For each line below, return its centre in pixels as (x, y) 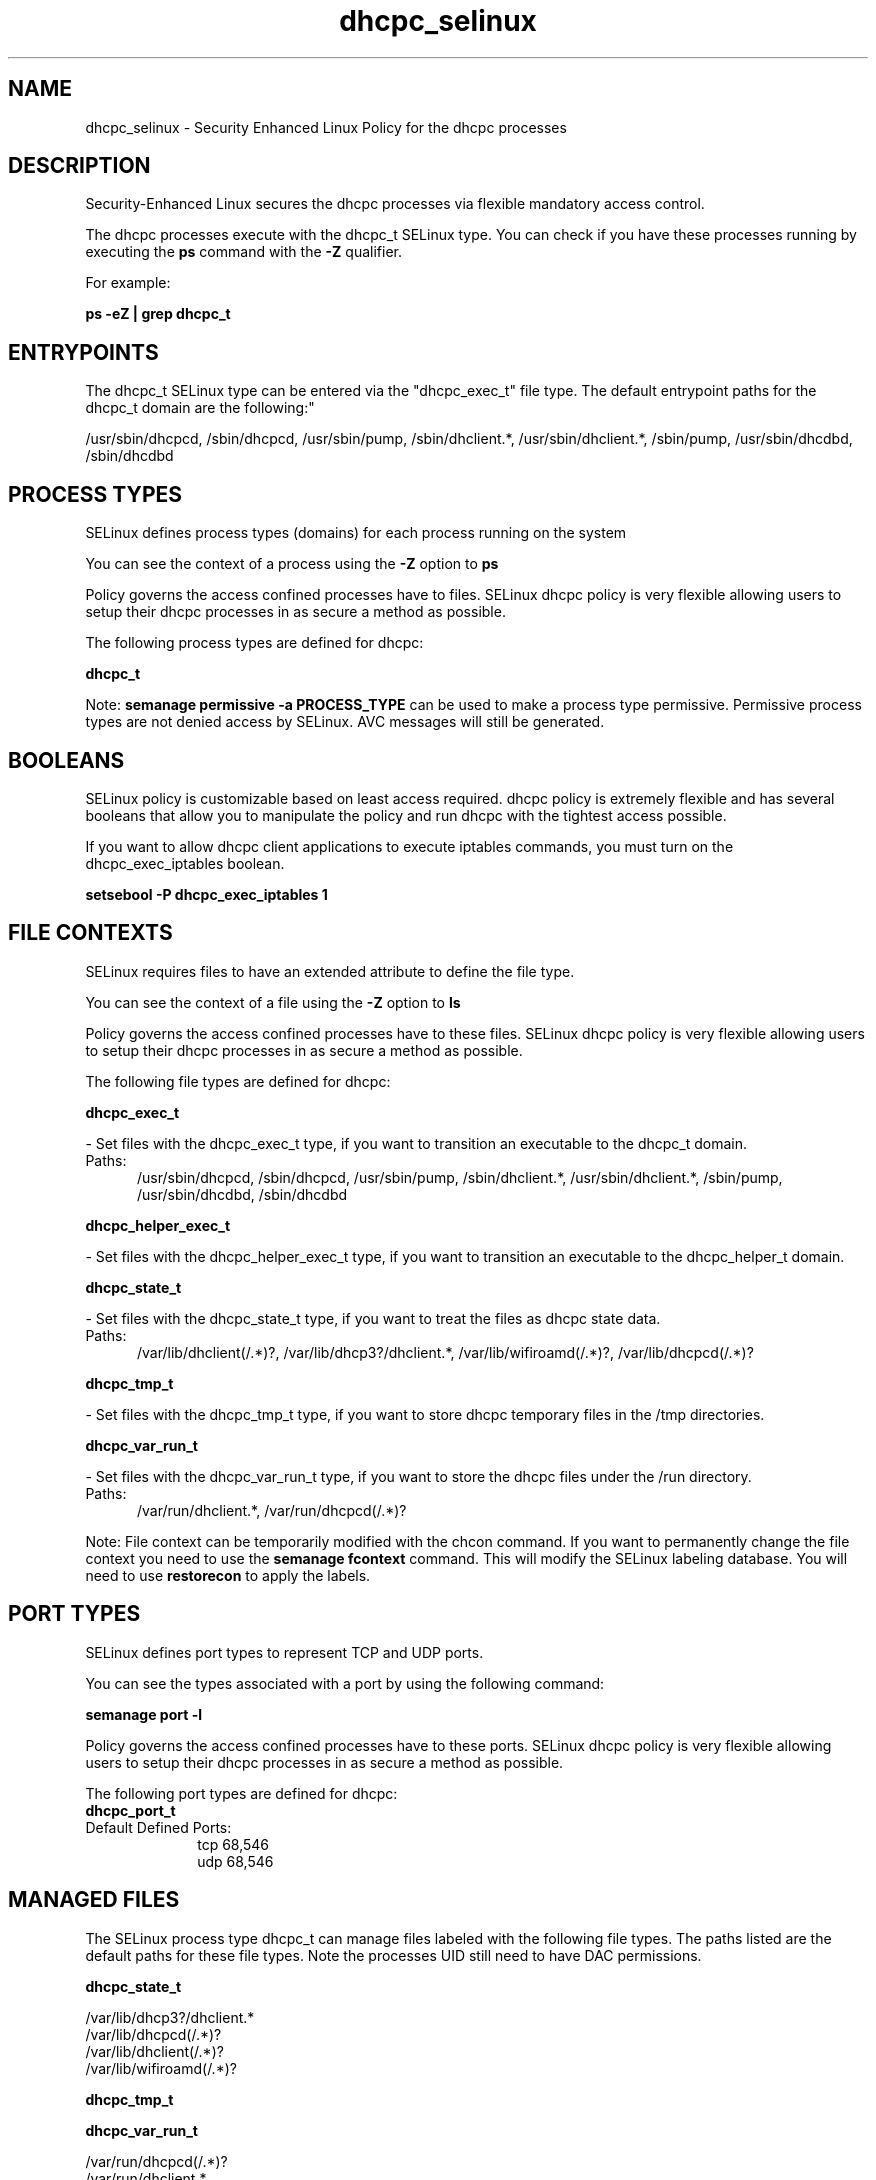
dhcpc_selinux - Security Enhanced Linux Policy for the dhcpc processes (326, 127)
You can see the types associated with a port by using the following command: (345, 1683)
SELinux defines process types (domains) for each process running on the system (356, 533)
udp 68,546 (235, 1861)
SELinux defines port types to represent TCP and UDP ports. (284, 1652)
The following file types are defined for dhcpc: (238, 1081)
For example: (128, 283)
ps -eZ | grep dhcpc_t (158, 314)
